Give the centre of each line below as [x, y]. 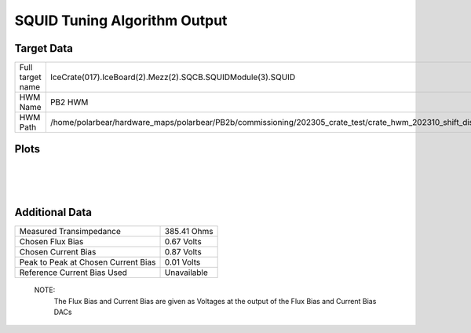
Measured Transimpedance [70, 232]
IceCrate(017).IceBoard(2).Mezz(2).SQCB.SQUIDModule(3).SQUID [173, 77]
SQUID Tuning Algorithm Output [121, 20]
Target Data [44, 48]
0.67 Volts [183, 242]
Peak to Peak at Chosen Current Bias [88, 262]
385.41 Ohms [189, 232]
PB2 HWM [69, 102]
